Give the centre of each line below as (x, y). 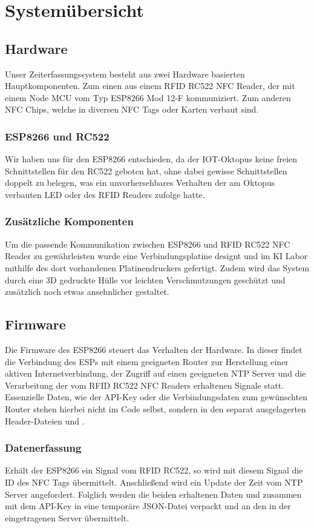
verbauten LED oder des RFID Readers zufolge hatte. (105, 194)
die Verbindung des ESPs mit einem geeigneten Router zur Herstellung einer (147, 361)
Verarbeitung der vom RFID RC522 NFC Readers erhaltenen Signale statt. (145, 385)
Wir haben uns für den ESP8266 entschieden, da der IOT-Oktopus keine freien (151, 159)
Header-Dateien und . (45, 421)
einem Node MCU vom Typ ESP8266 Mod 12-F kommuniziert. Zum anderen (148, 97)
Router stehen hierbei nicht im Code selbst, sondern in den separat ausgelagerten (155, 408)
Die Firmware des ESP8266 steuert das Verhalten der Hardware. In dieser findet (154, 349)
